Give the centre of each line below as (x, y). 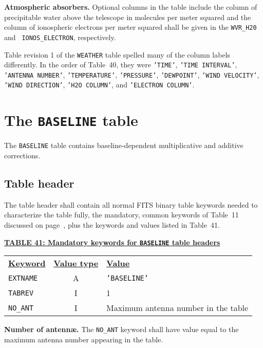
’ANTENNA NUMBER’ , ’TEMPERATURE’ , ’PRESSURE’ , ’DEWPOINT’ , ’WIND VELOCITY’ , (132, 74)
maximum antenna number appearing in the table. (84, 339)
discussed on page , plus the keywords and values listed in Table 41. (112, 225)
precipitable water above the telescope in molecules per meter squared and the (128, 17)
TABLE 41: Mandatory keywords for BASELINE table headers (112, 242)
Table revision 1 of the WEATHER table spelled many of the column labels (117, 54)
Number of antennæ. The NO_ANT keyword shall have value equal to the (121, 329)
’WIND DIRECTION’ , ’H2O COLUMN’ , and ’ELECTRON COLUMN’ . (99, 85)
